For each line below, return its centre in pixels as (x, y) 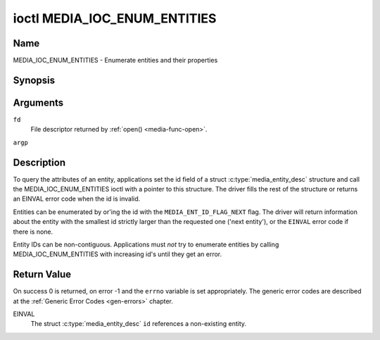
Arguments (38, 102)
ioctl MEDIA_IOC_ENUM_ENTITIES (115, 18)
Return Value (42, 275)
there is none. (33, 232)
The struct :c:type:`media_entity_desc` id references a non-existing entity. (138, 324)
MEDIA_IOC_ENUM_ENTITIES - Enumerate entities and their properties (115, 61)
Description (39, 162)
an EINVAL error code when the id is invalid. (77, 199)
